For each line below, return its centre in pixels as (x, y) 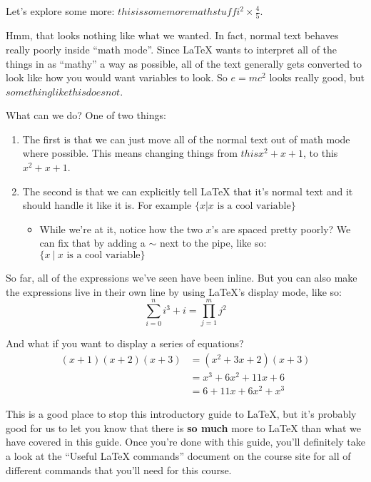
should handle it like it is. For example (107, 205)
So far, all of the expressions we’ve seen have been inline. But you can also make (182, 278)
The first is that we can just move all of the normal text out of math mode (186, 139)
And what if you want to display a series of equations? (125, 343)
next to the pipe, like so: (213, 243)
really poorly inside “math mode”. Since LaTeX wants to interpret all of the (172, 49)
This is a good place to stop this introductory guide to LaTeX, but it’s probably (181, 414)
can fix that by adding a (92, 243)
